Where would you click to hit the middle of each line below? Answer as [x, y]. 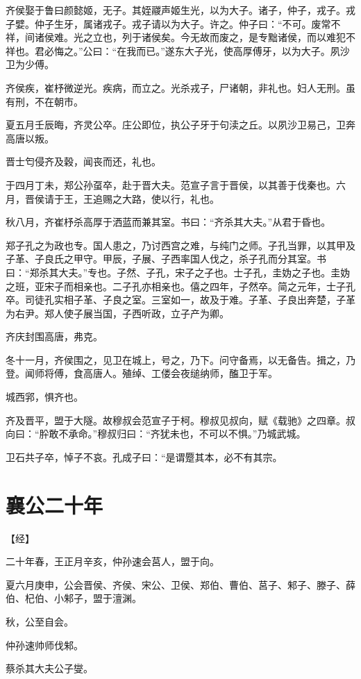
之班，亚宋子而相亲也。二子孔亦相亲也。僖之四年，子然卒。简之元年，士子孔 [180, 286]
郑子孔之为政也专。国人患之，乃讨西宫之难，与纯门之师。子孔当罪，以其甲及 [180, 245]
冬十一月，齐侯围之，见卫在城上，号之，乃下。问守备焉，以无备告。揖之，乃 [180, 359]
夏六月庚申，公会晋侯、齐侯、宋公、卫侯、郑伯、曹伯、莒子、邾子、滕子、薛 [180, 584]
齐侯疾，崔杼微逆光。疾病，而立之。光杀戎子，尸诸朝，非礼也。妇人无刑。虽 [180, 87]
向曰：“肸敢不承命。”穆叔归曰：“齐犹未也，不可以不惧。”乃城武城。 [156, 434]
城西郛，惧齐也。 [44, 397]
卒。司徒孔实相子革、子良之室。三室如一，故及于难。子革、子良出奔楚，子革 [180, 300]
